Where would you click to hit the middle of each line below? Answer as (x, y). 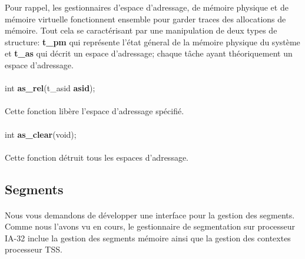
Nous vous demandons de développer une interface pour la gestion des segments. (150, 215)
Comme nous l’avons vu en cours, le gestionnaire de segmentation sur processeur (150, 226)
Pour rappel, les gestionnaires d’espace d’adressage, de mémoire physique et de (147, 7)
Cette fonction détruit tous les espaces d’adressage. (97, 157)
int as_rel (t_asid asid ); (50, 88)
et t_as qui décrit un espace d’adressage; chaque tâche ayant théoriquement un (149, 53)
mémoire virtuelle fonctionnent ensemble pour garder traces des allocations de (145, 19)
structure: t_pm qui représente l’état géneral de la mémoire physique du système (152, 41)
